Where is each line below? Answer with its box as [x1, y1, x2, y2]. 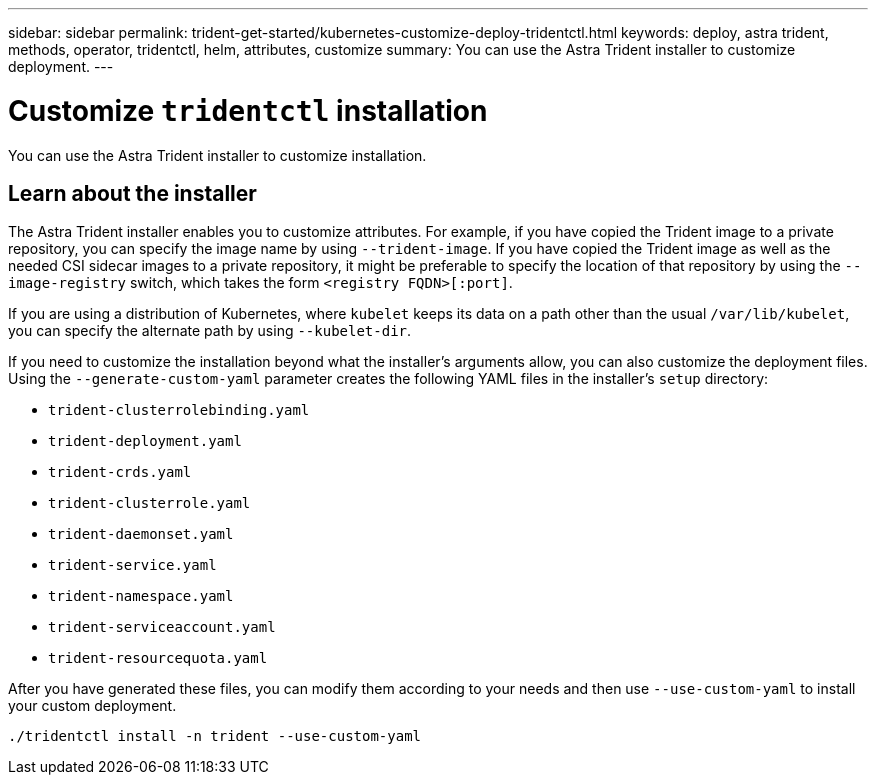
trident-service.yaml [48, 557, 217, 574]
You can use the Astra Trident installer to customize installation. [8, 146, 427, 164]
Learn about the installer [8, 180, 257, 206]
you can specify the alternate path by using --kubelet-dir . [8, 322, 412, 340]
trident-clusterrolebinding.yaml [48, 402, 310, 419]
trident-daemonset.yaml [48, 526, 234, 543]
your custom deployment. [8, 697, 177, 715]
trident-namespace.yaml [48, 588, 234, 605]
